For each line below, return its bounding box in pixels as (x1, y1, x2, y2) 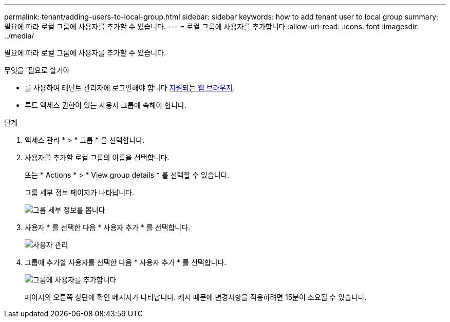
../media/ (4, 31, 34, 40)
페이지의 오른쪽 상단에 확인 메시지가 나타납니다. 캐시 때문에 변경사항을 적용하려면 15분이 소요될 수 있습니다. (25, 293, 367, 301)
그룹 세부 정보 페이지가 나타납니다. (25, 188, 134, 197)
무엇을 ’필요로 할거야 (4, 66, 70, 74)
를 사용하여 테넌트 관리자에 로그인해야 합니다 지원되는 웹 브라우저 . (25, 83, 235, 92)
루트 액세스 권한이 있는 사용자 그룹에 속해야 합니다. (25, 101, 186, 109)
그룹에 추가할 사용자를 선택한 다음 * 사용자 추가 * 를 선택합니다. (25, 258, 227, 267)
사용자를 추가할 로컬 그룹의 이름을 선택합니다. (25, 153, 170, 162)
